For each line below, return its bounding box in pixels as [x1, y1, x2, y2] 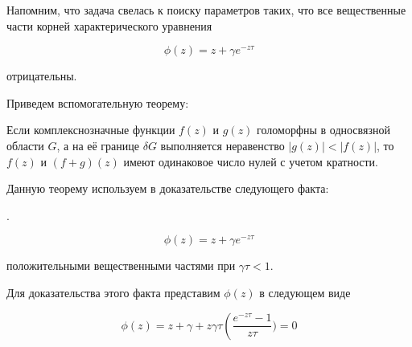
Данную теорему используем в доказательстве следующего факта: [6, 180, 329, 197]
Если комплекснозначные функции [6, 121, 175, 138]
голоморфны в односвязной [257, 121, 390, 138]
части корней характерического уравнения [6, 17, 212, 34]
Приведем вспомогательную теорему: [6, 94, 189, 111]
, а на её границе [56, 137, 140, 153]
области [6, 137, 44, 153]
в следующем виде [259, 284, 351, 300]
